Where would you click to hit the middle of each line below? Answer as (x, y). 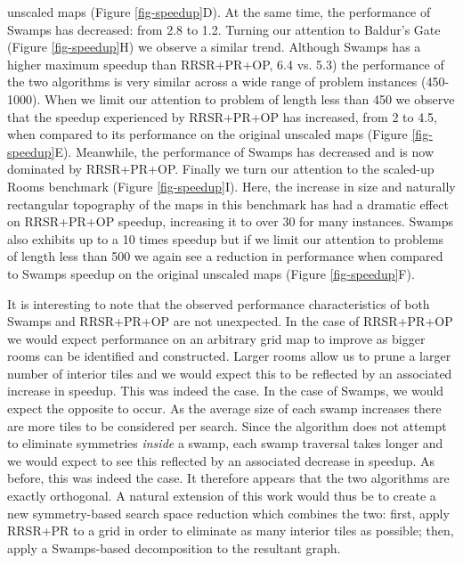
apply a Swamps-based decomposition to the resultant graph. (174, 547)
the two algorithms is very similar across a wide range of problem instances (212, 82)
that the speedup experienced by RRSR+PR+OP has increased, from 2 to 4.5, (222, 116)
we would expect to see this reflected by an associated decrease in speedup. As (221, 460)
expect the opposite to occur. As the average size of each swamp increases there (224, 408)
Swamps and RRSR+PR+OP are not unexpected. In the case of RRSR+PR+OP (230, 321)
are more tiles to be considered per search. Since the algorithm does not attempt (227, 425)
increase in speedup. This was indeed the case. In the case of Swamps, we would (226, 391)
